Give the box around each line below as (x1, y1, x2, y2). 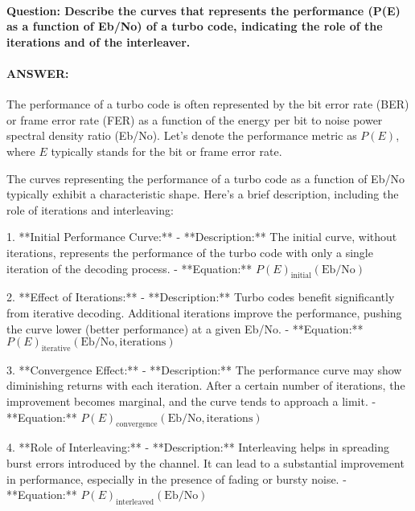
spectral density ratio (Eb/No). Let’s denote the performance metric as (6, 127, 357, 144)
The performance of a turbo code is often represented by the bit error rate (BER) (6, 96, 409, 112)
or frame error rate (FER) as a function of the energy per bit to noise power (6, 111, 383, 128)
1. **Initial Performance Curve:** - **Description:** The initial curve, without (6, 228, 397, 245)
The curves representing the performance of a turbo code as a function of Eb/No (6, 170, 405, 186)
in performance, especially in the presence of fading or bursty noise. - (6, 470, 347, 487)
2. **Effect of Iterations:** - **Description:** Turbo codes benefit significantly (6, 288, 395, 305)
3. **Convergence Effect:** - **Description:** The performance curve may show (6, 361, 402, 378)
